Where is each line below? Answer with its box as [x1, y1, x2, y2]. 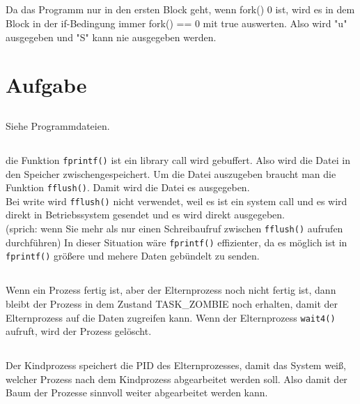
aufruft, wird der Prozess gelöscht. [6, 324, 152, 338]
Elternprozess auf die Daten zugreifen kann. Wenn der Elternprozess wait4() [6, 310, 336, 324]
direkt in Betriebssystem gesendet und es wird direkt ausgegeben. [6, 207, 285, 222]
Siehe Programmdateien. [6, 118, 110, 133]
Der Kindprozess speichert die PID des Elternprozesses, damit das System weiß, [6, 358, 346, 373]
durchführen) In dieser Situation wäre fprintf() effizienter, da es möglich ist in [6, 234, 347, 249]
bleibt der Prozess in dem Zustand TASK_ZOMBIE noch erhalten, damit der [6, 297, 338, 311]
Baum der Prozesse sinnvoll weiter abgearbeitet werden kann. [6, 385, 268, 400]
